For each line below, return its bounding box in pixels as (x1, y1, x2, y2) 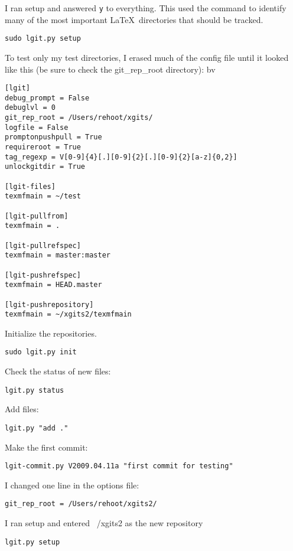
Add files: (5, 403, 39, 415)
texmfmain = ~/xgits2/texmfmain (5, 310, 132, 319)
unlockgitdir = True (5, 162, 86, 171)
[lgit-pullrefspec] (5, 241, 81, 250)
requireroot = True (5, 143, 81, 152)
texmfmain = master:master (5, 251, 110, 260)
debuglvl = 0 (5, 103, 56, 112)
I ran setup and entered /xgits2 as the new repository (5, 517, 203, 529)
